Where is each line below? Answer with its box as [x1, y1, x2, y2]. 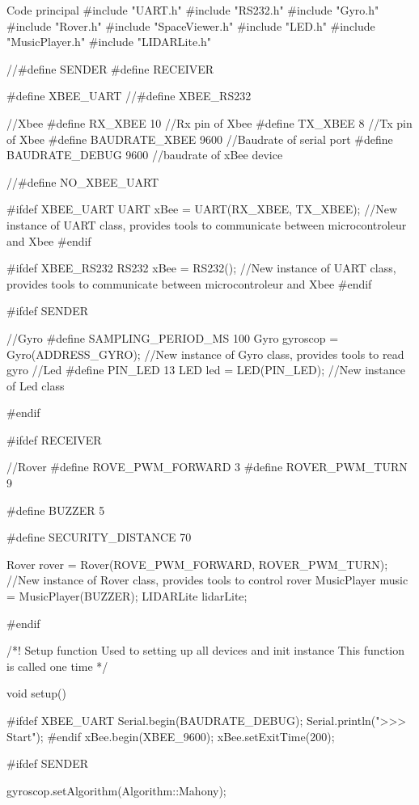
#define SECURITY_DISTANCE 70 [6, 529, 192, 546]
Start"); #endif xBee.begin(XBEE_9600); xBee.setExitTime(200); [6, 727, 335, 744]
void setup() [6, 685, 66, 702]
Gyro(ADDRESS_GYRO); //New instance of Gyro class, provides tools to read [6, 345, 404, 362]
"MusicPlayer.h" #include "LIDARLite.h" [6, 33, 212, 50]
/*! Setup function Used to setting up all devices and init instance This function [6, 642, 404, 659]
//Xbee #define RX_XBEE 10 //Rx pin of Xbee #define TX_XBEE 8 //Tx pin [6, 114, 413, 131]
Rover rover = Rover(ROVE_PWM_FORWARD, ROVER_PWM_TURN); [6, 555, 388, 572]
